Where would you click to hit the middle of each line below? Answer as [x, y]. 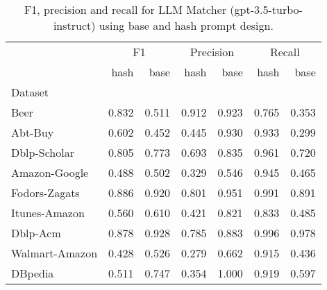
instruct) [74, 25]
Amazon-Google [50, 172]
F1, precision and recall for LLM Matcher [125, 9]
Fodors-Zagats [45, 193]
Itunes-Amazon [48, 213]
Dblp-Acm [36, 233]
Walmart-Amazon [54, 253]
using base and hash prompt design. [186, 25]
